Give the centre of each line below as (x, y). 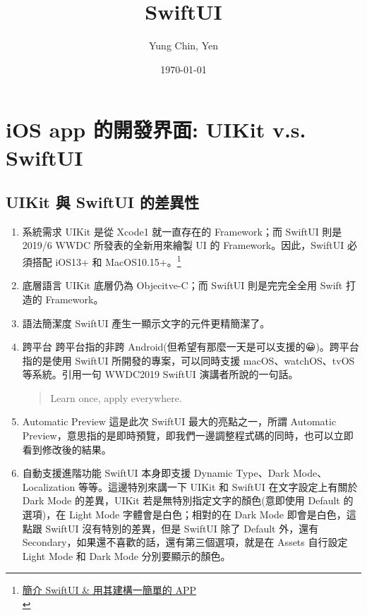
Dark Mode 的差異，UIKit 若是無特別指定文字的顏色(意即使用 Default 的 (188, 500)
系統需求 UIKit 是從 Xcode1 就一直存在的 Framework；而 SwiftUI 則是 (182, 231)
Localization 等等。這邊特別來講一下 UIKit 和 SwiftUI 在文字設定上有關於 (190, 486)
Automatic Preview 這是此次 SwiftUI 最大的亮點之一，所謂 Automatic (179, 421)
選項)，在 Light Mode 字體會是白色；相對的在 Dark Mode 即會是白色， (184, 514)
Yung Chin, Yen (183, 45)
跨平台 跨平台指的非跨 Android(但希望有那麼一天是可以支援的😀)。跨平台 (191, 347)
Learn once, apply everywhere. (116, 397)
